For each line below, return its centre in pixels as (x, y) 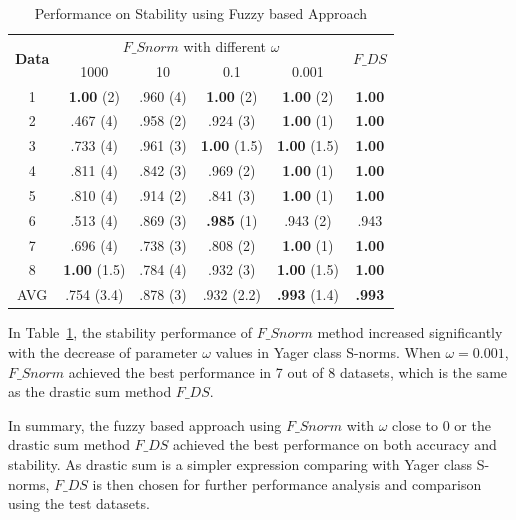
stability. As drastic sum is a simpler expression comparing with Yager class (240, 463)
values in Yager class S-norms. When (328, 351)
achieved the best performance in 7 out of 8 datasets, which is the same (288, 371)
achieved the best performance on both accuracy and (335, 444)
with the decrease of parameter (103, 351)
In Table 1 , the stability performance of (130, 332)
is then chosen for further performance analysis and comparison (287, 483)
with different (225, 45)
